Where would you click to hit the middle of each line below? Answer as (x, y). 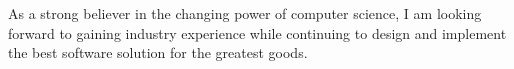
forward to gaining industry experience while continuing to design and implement (257, 32)
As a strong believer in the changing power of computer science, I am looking (245, 13)
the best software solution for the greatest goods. (158, 52)
